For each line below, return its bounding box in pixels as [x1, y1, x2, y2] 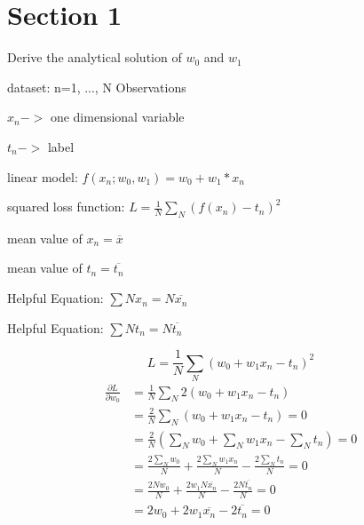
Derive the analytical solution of [7, 48, 182, 67]
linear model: [7, 167, 78, 186]
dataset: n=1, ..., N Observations [7, 77, 186, 96]
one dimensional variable [50, 107, 185, 126]
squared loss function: [7, 197, 125, 216]
